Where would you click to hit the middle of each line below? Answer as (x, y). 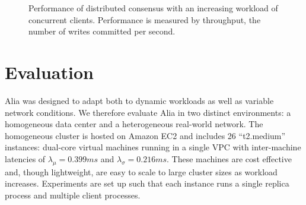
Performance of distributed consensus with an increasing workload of (153, 8)
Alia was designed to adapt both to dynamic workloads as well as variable (139, 100)
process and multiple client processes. (73, 195)
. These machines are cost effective (229, 158)
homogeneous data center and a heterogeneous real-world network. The (134, 124)
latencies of (25, 158)
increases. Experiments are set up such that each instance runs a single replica (147, 183)
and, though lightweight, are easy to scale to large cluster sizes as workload (141, 171)
